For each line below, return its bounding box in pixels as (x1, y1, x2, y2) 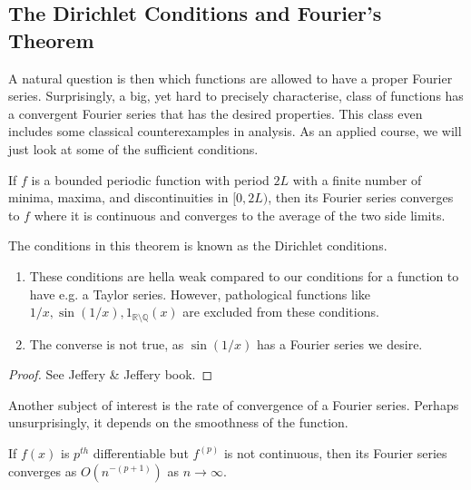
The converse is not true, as (29, 334, 184, 353)
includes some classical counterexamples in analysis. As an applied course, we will (8, 122, 462, 141)
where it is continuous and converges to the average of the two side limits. (34, 205, 446, 224)
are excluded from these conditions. (182, 302, 379, 321)
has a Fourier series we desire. (257, 334, 423, 353)
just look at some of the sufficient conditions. (8, 139, 259, 158)
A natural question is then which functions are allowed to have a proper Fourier (8, 68, 453, 87)
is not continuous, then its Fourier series (223, 443, 447, 462)
